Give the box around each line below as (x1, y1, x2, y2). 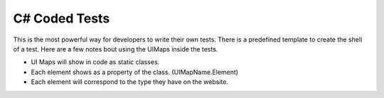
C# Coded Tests (13, 11, 110, 26)
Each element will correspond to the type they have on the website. (31, 78, 229, 86)
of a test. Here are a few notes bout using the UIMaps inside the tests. (13, 44, 218, 53)
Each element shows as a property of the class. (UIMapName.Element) (31, 68, 238, 76)
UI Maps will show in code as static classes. (31, 58, 160, 66)
